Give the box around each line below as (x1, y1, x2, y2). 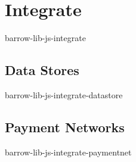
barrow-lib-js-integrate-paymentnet (5, 145, 132, 158)
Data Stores (5, 61, 79, 79)
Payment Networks (5, 117, 125, 136)
